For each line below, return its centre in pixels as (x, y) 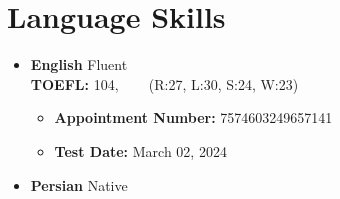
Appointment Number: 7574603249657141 (193, 117)
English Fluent (79, 64)
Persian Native (79, 184)
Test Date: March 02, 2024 (140, 150)
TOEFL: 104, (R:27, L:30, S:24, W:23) (164, 83)
